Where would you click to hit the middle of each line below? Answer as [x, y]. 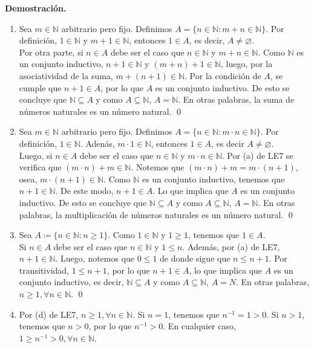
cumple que [40, 87]
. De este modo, [84, 191]
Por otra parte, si [51, 52]
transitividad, [44, 270]
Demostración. [36, 8]
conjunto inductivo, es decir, [71, 282]
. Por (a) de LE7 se [257, 155]
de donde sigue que [195, 258]
